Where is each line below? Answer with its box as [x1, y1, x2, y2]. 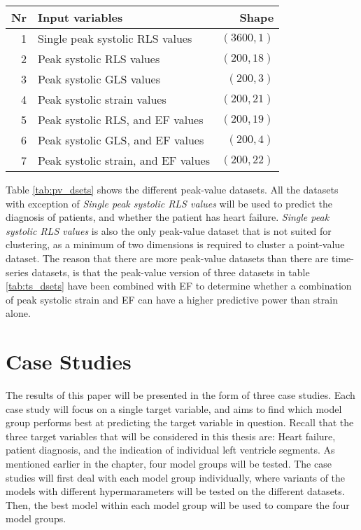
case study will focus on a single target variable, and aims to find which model [6, 401, 342, 416]
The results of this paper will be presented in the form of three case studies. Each [6, 388, 355, 402]
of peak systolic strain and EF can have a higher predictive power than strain [6, 292, 338, 306]
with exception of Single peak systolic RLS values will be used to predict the [6, 196, 333, 210]
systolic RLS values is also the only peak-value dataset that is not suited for [6, 223, 332, 238]
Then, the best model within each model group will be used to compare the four [6, 497, 350, 512]
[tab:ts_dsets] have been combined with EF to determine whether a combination [6, 278, 352, 293]
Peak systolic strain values [37, 91, 167, 107]
